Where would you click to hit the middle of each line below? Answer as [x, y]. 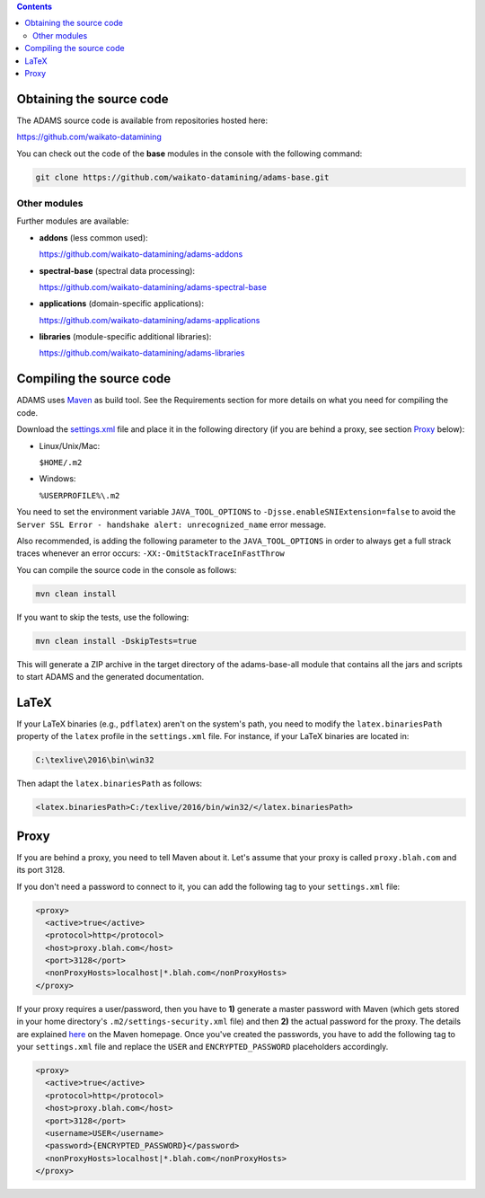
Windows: [57, 479]
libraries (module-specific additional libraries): [125, 337]
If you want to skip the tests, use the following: [103, 617]
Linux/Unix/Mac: [70, 445]
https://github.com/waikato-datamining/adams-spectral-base [153, 286]
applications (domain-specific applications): [121, 304]
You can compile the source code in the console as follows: [127, 569]
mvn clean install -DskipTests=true [116, 641]
